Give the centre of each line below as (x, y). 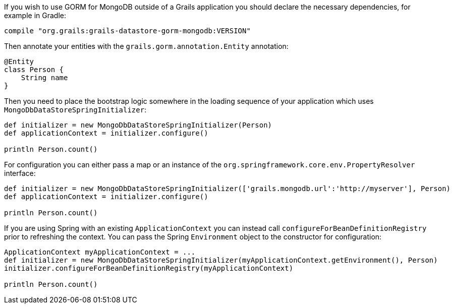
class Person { (34, 70)
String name (44, 78)
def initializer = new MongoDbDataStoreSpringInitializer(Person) (138, 125)
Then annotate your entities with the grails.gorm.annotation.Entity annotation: (146, 46)
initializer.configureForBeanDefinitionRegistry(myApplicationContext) (149, 268)
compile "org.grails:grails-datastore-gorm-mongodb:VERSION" (127, 31)
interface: (20, 173)
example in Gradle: (35, 15)
